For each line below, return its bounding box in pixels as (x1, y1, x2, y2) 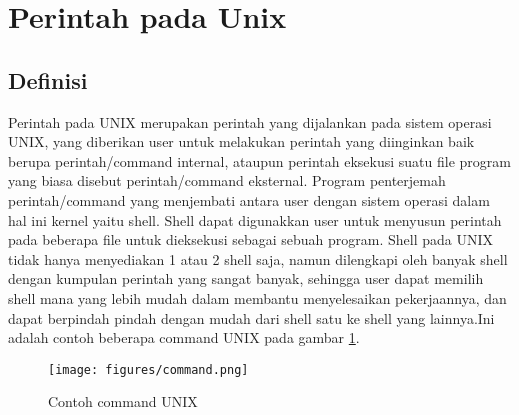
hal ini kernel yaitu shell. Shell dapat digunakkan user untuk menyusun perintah (8, 209, 502, 230)
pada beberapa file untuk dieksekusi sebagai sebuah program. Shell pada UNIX (8, 229, 494, 250)
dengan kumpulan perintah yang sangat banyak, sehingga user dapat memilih (8, 268, 484, 289)
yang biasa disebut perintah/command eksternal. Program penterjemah (8, 170, 446, 191)
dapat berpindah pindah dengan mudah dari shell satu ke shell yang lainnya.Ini (8, 307, 495, 328)
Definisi (8, 64, 88, 95)
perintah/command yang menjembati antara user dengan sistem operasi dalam (8, 189, 490, 210)
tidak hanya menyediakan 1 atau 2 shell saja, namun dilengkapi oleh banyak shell (8, 248, 508, 269)
